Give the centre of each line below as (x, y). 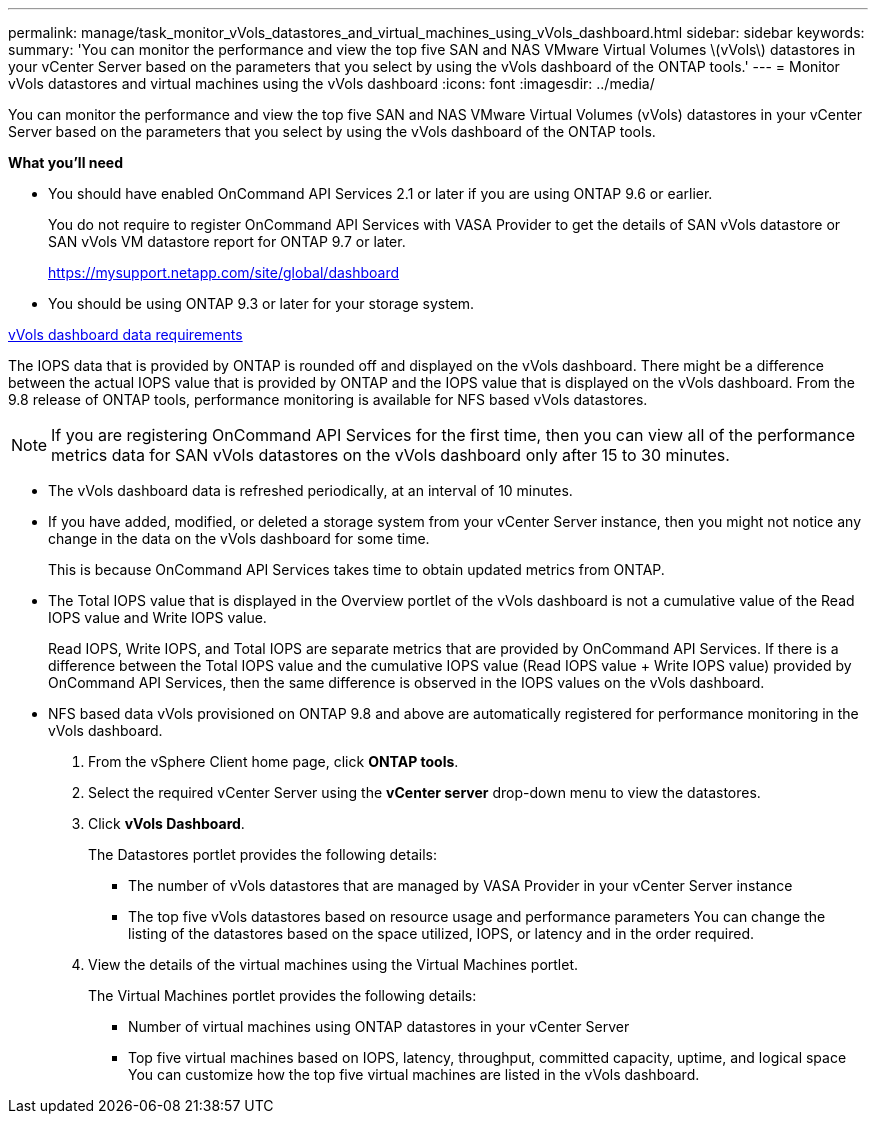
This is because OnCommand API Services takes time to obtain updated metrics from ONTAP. (356, 569)
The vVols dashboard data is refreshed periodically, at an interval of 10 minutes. (310, 490)
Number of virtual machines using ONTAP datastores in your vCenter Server (379, 1026)
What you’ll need (65, 162)
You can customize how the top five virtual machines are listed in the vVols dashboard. (414, 1074)
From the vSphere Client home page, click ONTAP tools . (273, 761)
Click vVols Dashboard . (166, 823)
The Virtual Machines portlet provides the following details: (282, 995)
